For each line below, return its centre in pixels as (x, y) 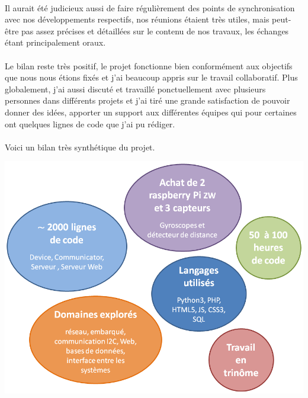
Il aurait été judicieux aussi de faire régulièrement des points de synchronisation (150, 7)
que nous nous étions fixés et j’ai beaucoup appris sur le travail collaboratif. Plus (151, 77)
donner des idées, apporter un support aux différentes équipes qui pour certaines (151, 112)
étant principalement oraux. (55, 42)
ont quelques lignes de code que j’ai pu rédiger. (90, 123)
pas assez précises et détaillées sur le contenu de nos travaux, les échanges (155, 31)
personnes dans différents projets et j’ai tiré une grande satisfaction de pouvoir (147, 100)
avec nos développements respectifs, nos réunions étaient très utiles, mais (137, 19)
